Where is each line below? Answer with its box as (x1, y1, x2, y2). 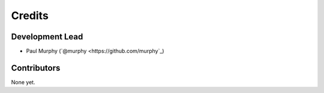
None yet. (11, 78, 35, 86)
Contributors (11, 63, 61, 73)
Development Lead (11, 32, 83, 42)
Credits (11, 9, 49, 22)
